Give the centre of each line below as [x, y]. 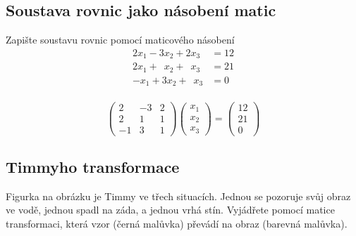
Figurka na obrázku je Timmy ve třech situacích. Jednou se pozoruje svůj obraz [178, 196]
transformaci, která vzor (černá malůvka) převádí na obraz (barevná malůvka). [177, 223]
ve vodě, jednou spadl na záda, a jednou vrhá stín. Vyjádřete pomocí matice [170, 210]
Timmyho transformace [93, 166]
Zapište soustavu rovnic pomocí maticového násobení [120, 40]
